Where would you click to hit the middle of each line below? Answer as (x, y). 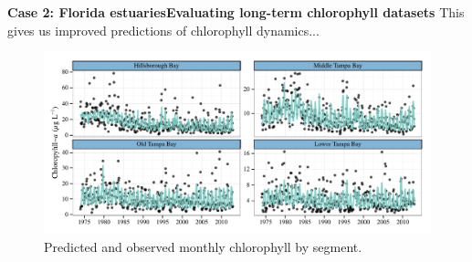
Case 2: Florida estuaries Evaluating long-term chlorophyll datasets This (236, 12)
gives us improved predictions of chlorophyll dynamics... (163, 30)
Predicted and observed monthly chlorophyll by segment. (203, 246)
